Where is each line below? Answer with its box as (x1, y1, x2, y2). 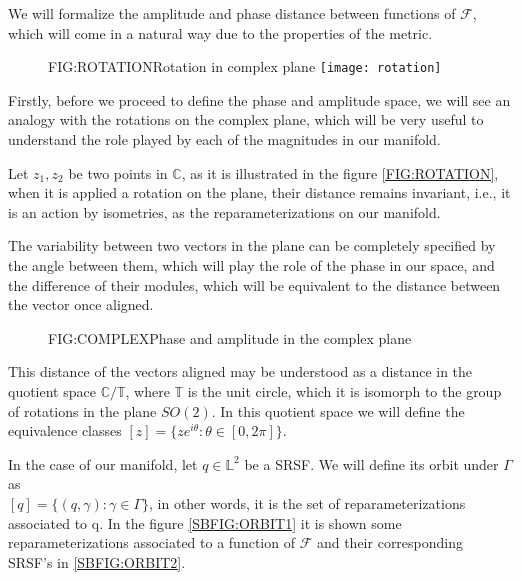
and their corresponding (316, 532, 464, 553)
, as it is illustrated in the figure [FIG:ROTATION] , (181, 162, 499, 183)
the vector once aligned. (8, 294, 154, 315)
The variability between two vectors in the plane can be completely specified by (8, 235, 496, 256)
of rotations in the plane (8, 400, 157, 421)
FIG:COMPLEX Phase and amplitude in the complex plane (48, 327, 412, 348)
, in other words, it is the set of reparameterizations (149, 492, 466, 513)
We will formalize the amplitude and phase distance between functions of (8, 3, 456, 23)
